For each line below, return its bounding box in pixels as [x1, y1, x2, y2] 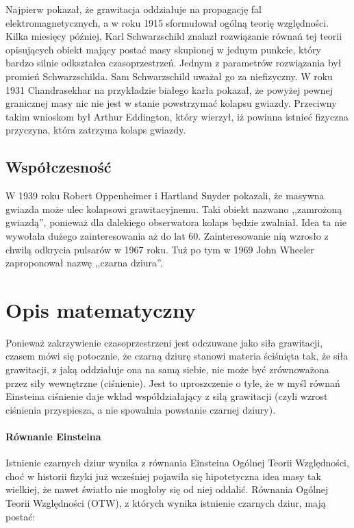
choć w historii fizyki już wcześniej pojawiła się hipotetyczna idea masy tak [5, 468, 321, 483]
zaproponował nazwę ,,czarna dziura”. [5, 255, 163, 270]
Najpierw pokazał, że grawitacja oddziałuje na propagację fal [5, 2, 262, 16]
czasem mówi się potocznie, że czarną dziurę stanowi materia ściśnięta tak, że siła [5, 349, 349, 363]
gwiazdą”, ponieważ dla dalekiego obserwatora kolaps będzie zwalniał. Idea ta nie [5, 215, 347, 229]
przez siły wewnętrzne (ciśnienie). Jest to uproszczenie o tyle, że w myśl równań [5, 375, 340, 390]
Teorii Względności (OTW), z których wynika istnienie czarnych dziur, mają [5, 495, 326, 510]
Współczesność [5, 156, 112, 177]
